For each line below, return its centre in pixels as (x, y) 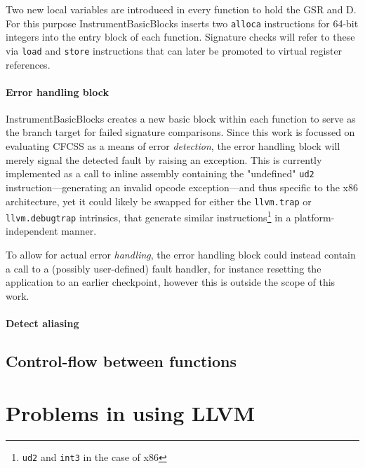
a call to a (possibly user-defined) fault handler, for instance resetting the (164, 268)
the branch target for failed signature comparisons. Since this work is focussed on (180, 132)
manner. (79, 231)
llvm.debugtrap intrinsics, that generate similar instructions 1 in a (148, 216)
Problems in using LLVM (131, 412)
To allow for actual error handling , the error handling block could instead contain (181, 255)
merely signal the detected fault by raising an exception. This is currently (164, 159)
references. (28, 64)
